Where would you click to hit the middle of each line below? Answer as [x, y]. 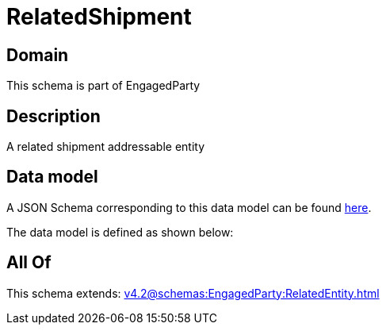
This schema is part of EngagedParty [103, 86]
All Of [29, 263]
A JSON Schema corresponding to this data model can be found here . [189, 207]
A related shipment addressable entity [106, 147]
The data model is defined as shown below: [120, 232]
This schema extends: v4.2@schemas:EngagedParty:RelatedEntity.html [193, 293]
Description [54, 116]
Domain [38, 55]
